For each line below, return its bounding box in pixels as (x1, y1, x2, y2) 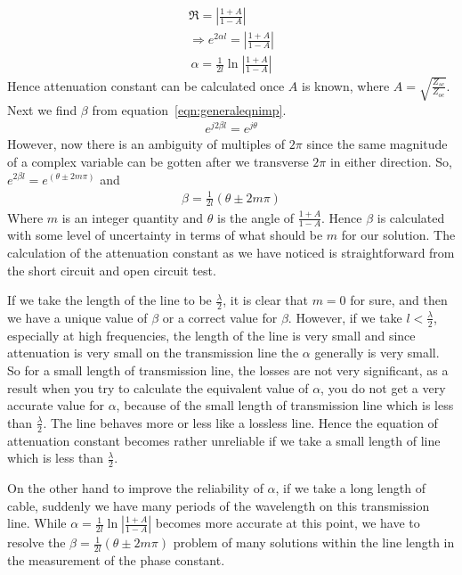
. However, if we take (288, 308, 402, 326)
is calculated (377, 208, 445, 226)
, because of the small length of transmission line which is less (116, 396, 454, 415)
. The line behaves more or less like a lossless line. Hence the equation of (43, 413, 438, 431)
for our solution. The (341, 226, 456, 244)
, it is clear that (223, 291, 308, 309)
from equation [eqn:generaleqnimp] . (92, 100, 287, 119)
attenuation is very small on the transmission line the (7, 343, 299, 362)
